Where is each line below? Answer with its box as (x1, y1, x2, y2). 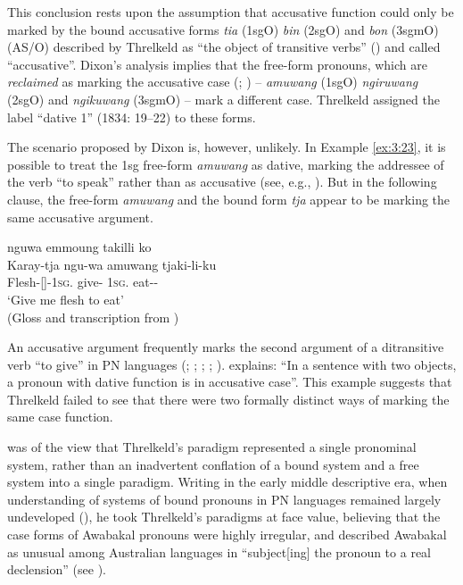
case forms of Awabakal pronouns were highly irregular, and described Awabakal (7, 525, 447, 544)
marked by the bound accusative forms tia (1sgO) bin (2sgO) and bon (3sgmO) (7, 20, 439, 38)
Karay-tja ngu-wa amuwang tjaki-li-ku (7, 255, 217, 273)
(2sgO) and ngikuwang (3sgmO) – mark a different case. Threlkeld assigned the (7, 89, 440, 108)
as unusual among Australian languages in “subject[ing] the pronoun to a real (7, 542, 431, 561)
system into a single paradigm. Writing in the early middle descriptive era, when (7, 472, 448, 491)
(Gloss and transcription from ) (7, 307, 179, 326)
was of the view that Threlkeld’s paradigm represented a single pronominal (7, 438, 417, 456)
